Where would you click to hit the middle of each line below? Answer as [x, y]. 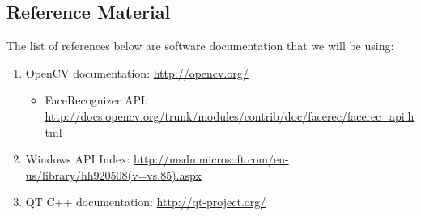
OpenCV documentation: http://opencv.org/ [137, 72]
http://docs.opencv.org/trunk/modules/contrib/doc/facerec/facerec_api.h [230, 115]
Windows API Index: [78, 159]
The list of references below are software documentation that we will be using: [200, 46]
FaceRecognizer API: [96, 100]
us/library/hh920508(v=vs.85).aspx [113, 174]
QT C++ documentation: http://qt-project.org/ [146, 202]
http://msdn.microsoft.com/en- [211, 159]
